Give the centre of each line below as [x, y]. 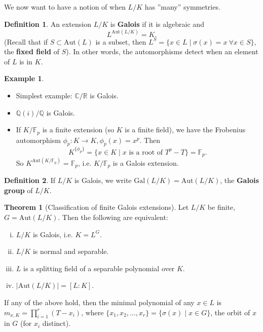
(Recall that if [26, 41]
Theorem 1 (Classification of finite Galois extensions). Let [97, 207]
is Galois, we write [103, 180]
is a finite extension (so [78, 130]
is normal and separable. [71, 251]
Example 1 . [24, 78]
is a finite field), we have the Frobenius [185, 130]
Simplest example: [44, 95]
